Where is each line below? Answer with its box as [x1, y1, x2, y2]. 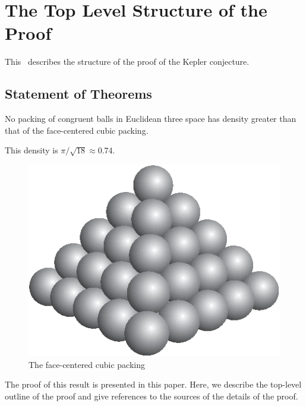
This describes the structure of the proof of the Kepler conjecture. [5, 55, 250, 68]
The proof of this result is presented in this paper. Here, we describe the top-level [5, 378, 302, 391]
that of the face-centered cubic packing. [5, 124, 149, 136]
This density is [5, 144, 58, 156]
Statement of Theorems [5, 84, 152, 103]
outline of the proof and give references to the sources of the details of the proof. [5, 389, 298, 402]
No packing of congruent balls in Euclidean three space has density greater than [5, 112, 296, 125]
